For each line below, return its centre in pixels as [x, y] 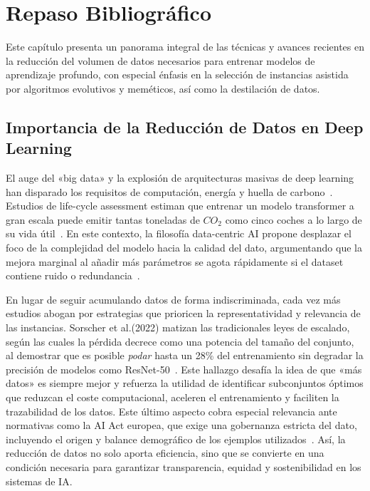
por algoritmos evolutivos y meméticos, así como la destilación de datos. [163, 88]
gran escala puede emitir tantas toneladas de [103, 219]
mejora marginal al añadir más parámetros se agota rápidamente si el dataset [175, 261]
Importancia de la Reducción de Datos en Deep [185, 126]
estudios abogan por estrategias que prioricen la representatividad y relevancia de [183, 313]
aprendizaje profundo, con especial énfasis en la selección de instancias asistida [177, 74]
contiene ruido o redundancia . [73, 275]
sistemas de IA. [39, 481]
